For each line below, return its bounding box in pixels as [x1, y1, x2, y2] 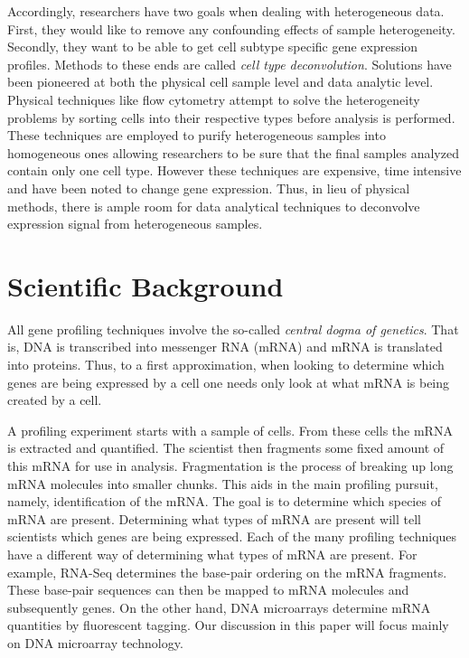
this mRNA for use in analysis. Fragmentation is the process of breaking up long [7, 456, 454, 475]
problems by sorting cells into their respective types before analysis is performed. [7, 108, 455, 127]
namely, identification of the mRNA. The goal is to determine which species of [7, 492, 441, 511]
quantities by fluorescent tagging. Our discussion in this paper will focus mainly [7, 616, 449, 634]
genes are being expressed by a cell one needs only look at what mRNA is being [7, 372, 450, 391]
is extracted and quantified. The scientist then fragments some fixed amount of [7, 438, 445, 457]
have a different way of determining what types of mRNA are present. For [7, 544, 417, 563]
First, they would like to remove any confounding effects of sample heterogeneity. [7, 19, 455, 38]
